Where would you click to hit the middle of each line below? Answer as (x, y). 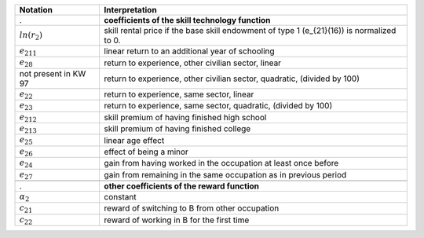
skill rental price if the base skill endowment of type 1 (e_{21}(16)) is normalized (250, 30)
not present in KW (53, 73)
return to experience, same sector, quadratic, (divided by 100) (218, 106)
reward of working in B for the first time (177, 220)
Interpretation (130, 10)
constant (120, 197)
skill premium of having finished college (177, 129)
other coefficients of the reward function (181, 186)
